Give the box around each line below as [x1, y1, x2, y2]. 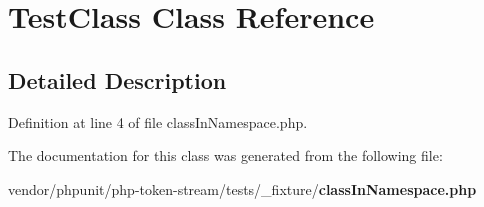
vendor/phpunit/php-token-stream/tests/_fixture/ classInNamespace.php [8, 178, 477, 199]
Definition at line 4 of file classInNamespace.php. [8, 111, 308, 132]
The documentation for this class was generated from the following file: [8, 145, 443, 166]
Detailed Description [8, 64, 227, 95]
